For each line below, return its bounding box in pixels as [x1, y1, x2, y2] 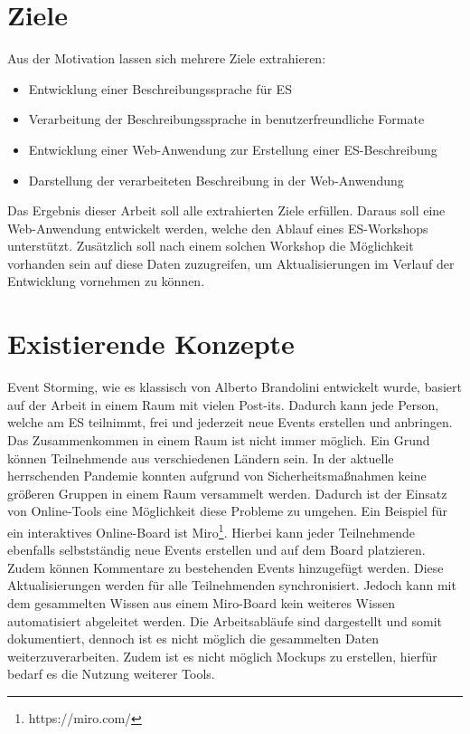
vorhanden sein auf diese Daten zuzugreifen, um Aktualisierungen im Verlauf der [7, 253, 455, 272]
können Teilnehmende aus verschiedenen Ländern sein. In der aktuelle [7, 448, 394, 467]
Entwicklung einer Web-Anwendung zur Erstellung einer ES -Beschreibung [28, 139, 437, 158]
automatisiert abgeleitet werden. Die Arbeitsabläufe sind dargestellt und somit [7, 611, 443, 630]
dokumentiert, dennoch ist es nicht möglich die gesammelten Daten [7, 629, 380, 648]
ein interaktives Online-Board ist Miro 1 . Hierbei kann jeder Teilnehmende [7, 520, 415, 541]
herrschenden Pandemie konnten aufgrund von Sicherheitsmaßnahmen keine [7, 466, 427, 485]
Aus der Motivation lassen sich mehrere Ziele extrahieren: [7, 49, 326, 68]
